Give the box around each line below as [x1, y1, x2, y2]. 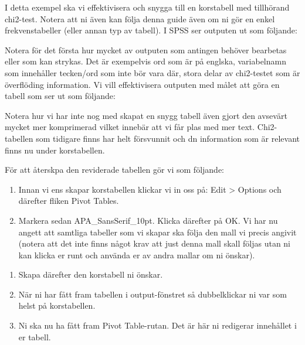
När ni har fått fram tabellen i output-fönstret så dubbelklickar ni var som [18, 288, 287, 300]
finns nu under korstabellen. [5, 144, 105, 156]
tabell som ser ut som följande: [5, 90, 116, 102]
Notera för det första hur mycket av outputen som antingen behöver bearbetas [5, 43, 287, 56]
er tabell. [18, 330, 51, 343]
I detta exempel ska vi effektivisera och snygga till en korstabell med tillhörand [5, 1, 290, 13]
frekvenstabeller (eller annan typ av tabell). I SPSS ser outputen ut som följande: [5, 24, 297, 36]
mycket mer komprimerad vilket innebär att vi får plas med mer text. [5, 121, 255, 133]
